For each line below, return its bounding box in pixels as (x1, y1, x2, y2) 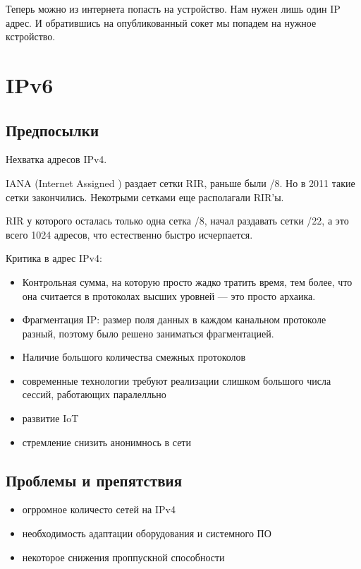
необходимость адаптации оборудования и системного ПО (22, 526, 271, 541)
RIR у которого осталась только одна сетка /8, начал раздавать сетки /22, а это (6, 213, 349, 228)
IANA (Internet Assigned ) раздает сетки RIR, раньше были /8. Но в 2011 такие (6, 175, 355, 190)
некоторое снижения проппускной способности (22, 549, 225, 564)
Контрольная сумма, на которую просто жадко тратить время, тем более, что (22, 274, 353, 289)
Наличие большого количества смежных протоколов (22, 349, 246, 364)
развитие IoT (22, 411, 79, 426)
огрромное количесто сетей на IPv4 (22, 502, 176, 517)
